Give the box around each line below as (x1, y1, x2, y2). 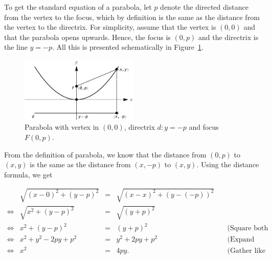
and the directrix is (198, 31, 259, 42)
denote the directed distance (160, 2, 248, 12)
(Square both (227, 225, 268, 232)
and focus (189, 122, 219, 132)
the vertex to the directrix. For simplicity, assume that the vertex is (4, 22, 216, 32)
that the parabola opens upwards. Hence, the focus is (4, 31, 171, 42)
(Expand (227, 236, 255, 244)
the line (4, 42, 28, 52)
